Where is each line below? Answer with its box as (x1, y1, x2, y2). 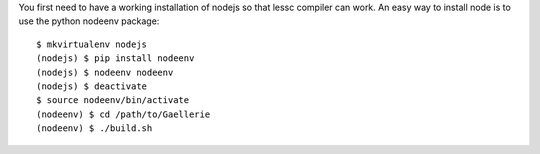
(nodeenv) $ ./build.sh (36, 123, 153, 134)
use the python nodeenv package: (18, 15, 160, 27)
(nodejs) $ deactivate (36, 80, 148, 92)
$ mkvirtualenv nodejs (36, 38, 148, 50)
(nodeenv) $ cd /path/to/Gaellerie (36, 108, 211, 120)
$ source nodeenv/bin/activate (36, 95, 190, 106)
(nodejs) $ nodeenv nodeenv (36, 66, 174, 78)
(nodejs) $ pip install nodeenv (36, 53, 195, 64)
